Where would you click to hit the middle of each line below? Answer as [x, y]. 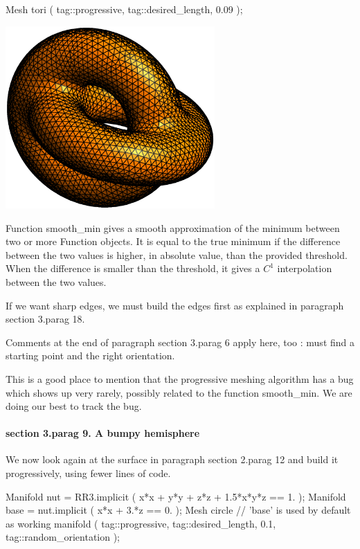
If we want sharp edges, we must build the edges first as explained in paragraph [175, 305]
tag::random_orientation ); [63, 537]
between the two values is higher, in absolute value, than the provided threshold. [177, 254]
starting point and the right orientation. [90, 355]
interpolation [305, 268]
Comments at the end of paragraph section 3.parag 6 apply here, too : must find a [180, 342]
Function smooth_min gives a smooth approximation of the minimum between [173, 227]
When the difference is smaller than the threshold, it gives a [133, 268]
